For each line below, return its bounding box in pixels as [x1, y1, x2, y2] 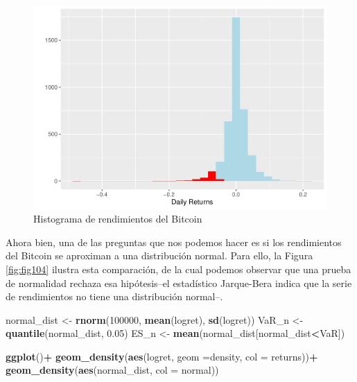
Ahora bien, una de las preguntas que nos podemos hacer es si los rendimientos [6, 234, 342, 249]
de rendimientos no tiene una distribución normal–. [6, 289, 223, 304]
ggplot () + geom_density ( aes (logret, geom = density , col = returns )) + [6, 349, 318, 363]
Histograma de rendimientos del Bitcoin [33, 211, 202, 226]
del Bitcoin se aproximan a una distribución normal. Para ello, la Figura [6, 248, 313, 263]
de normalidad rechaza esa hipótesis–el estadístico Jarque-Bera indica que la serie [6, 275, 352, 290]
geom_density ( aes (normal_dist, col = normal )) [6, 363, 219, 377]
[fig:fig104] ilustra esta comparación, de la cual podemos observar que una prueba [6, 261, 351, 276]
